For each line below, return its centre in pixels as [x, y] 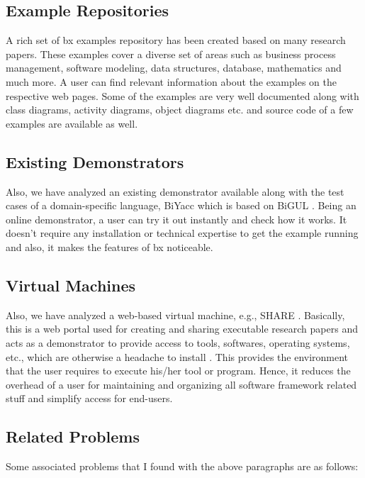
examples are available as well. [72, 123]
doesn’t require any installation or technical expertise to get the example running [182, 233]
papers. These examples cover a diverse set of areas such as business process [171, 54]
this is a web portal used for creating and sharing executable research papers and [182, 329]
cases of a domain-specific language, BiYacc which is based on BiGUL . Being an [181, 205]
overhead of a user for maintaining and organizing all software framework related [181, 384]
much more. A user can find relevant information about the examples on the [171, 81]
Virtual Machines [71, 285]
